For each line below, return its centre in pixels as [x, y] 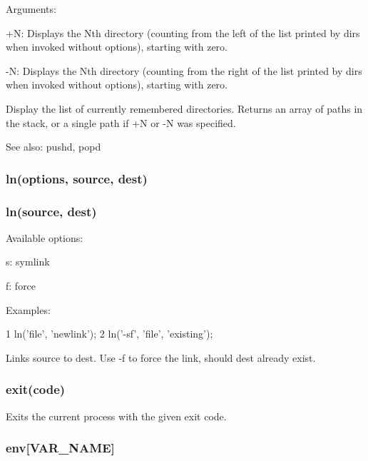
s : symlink [28, 262]
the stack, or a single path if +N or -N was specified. [121, 122]
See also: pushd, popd [53, 147]
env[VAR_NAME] [60, 448]
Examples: [28, 309]
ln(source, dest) [51, 211]
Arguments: [31, 9]
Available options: [45, 237]
